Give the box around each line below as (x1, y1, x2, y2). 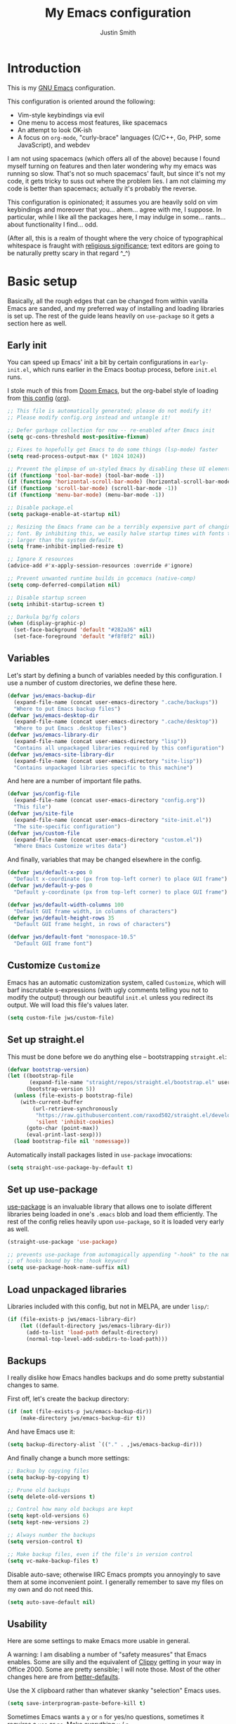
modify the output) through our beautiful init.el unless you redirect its (7, 993, 214, 1001)
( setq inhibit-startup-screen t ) (7, 600, 105, 607)
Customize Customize (7, 960, 100, 972)
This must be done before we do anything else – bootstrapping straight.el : (7, 1053, 227, 1061)
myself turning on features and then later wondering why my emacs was (7, 162, 217, 170)
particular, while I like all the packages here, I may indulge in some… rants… (7, 212, 226, 221)
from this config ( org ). (7, 394, 72, 402)
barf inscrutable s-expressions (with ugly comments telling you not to (7, 986, 209, 994)
